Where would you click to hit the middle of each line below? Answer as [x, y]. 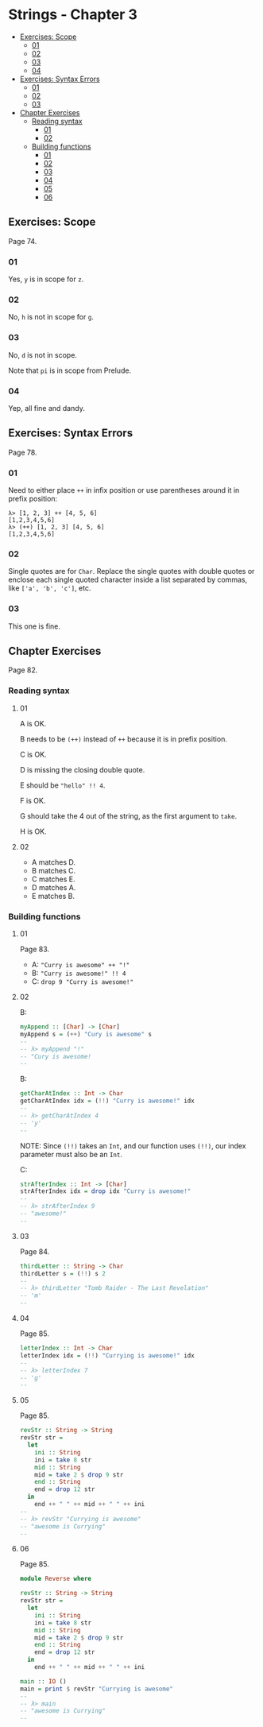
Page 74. [23, 241]
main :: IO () [43, 1681]
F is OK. [33, 800]
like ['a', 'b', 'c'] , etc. [50, 588]
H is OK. [33, 831]
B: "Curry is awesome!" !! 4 [79, 973]
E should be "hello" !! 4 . [62, 785]
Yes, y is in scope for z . [46, 279]
